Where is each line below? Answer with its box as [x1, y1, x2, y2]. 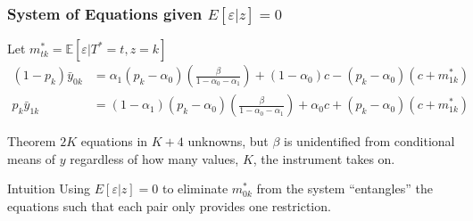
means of [7, 149, 56, 168]
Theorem [7, 132, 56, 151]
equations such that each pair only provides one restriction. [7, 197, 331, 216]
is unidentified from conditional [284, 132, 455, 151]
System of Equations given [7, 2, 203, 24]
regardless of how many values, [70, 149, 239, 168]
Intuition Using [7, 179, 91, 198]
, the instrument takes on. [253, 149, 395, 168]
